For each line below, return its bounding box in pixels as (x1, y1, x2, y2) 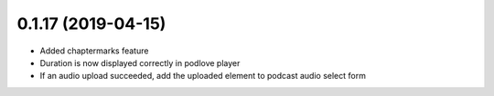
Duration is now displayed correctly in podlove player (39, 57, 241, 68)
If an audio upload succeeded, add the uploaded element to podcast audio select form (39, 71, 366, 82)
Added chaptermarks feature (39, 45, 149, 56)
